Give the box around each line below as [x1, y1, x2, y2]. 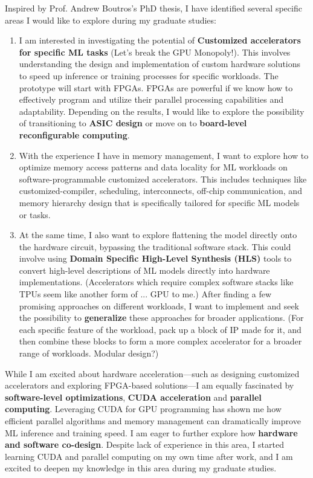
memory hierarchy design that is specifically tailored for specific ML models [19, 196, 300, 208]
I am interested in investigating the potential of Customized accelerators [19, 34, 301, 47]
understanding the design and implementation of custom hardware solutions [19, 57, 301, 70]
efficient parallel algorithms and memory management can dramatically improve [5, 415, 301, 427]
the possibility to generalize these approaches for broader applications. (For [19, 311, 304, 324]
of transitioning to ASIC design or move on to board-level [19, 117, 247, 129]
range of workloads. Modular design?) [19, 347, 159, 360]
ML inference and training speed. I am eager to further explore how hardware [5, 426, 298, 439]
